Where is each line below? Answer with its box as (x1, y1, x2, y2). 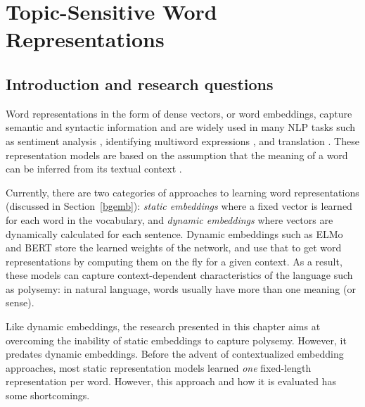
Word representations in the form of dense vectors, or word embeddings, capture (6, 106, 352, 120)
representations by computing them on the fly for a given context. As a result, (6, 253, 342, 268)
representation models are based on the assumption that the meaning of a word (6, 147, 348, 162)
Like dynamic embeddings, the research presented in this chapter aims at (6, 319, 321, 334)
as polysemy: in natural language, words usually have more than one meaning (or (6, 281, 356, 296)
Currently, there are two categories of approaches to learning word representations (6, 184, 359, 199)
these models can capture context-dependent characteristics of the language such (6, 268, 353, 282)
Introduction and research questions (6, 73, 274, 94)
